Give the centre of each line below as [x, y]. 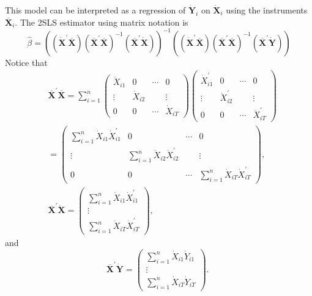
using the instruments [267, 10]
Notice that [26, 62]
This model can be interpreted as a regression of [95, 10]
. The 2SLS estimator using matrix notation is [102, 22]
